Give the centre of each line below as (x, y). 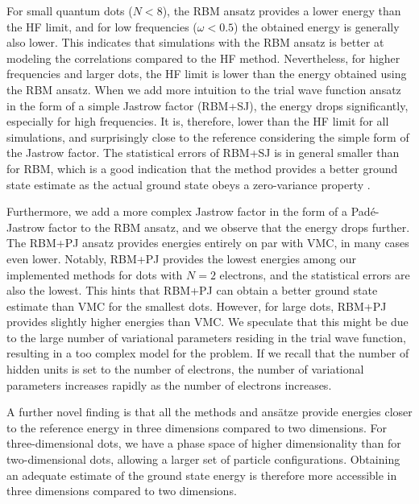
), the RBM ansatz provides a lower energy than (282, 10)
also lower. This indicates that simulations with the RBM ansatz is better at (195, 42)
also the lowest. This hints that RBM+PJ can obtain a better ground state (192, 290)
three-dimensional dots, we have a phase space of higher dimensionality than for (204, 443)
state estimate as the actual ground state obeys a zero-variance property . (189, 184)
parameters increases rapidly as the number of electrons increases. (169, 384)
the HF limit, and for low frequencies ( (102, 26)
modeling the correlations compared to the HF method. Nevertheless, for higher (203, 58)
